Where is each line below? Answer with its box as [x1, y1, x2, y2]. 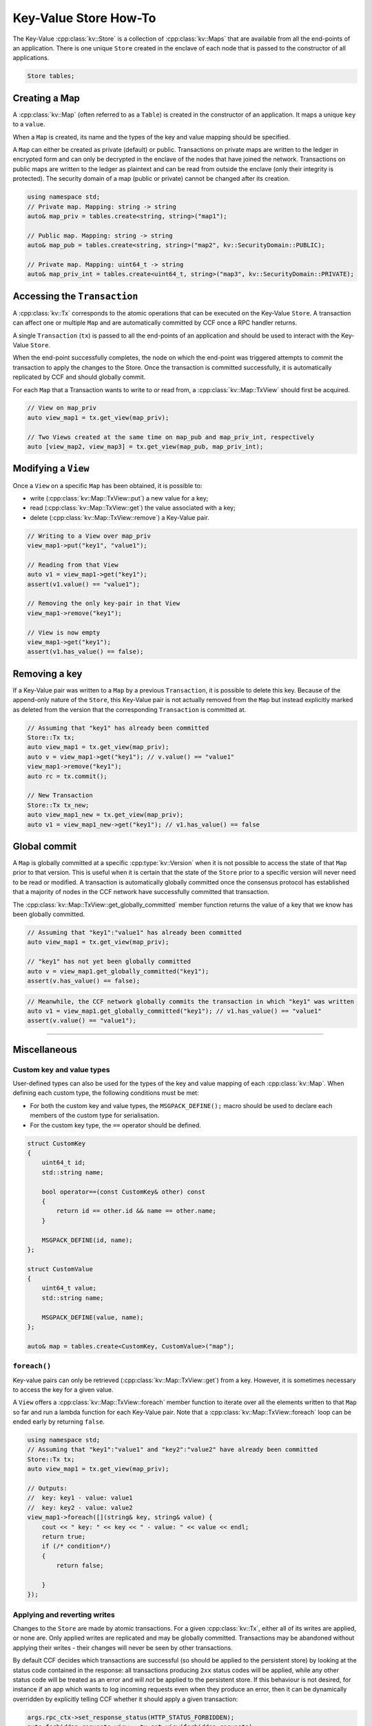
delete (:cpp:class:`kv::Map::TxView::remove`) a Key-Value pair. [30, 513, 209, 521]
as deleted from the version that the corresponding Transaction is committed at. [12, 705, 247, 714]
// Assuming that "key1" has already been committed [27, 724, 209, 732]
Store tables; [27, 72, 75, 80]
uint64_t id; [41, 1158, 86, 1167]
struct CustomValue [27, 1265, 93, 1273]
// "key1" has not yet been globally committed [27, 958, 191, 966]
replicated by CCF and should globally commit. [12, 373, 146, 381]
